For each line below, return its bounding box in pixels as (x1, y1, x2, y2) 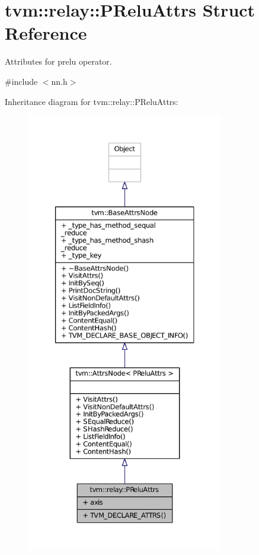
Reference (5, 21, 87, 45)
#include (5, 75, 38, 87)
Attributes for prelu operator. (5, 55, 112, 68)
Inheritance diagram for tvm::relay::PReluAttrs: (5, 95, 178, 107)
